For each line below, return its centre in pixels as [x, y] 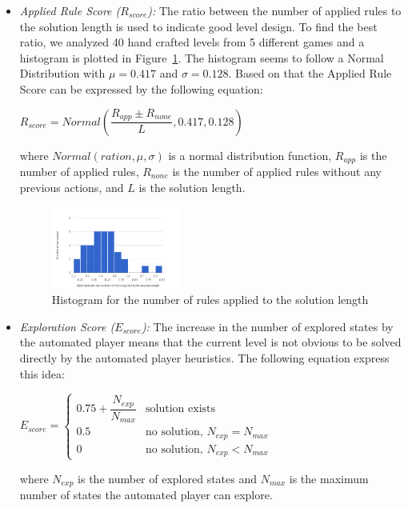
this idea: [42, 373]
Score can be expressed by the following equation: [141, 88]
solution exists [181, 409]
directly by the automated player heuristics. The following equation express [204, 357]
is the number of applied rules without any [277, 172]
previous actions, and [72, 187]
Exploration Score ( [67, 326]
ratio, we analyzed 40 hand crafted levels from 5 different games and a [192, 42]
